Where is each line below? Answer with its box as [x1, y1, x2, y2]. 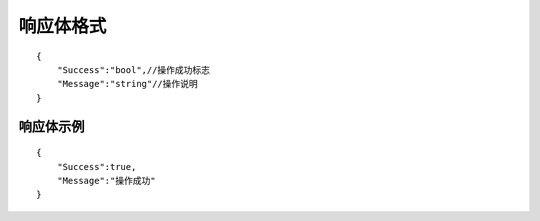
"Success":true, [56, 161, 137, 172]
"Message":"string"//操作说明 [56, 78, 199, 90]
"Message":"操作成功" [56, 175, 156, 186]
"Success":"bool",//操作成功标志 [56, 64, 210, 75]
